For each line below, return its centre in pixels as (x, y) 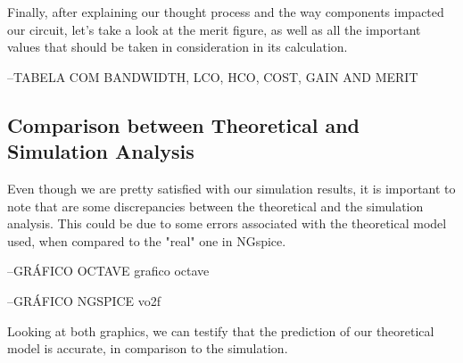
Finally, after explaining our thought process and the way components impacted (226, 12)
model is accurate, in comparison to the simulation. (148, 348)
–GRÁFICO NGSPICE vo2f (84, 300)
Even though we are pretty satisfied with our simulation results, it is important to (231, 188)
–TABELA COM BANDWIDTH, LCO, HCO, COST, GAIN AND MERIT (213, 76)
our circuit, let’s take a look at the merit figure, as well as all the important (214, 29)
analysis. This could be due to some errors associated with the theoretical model (227, 223)
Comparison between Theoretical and (184, 124)
